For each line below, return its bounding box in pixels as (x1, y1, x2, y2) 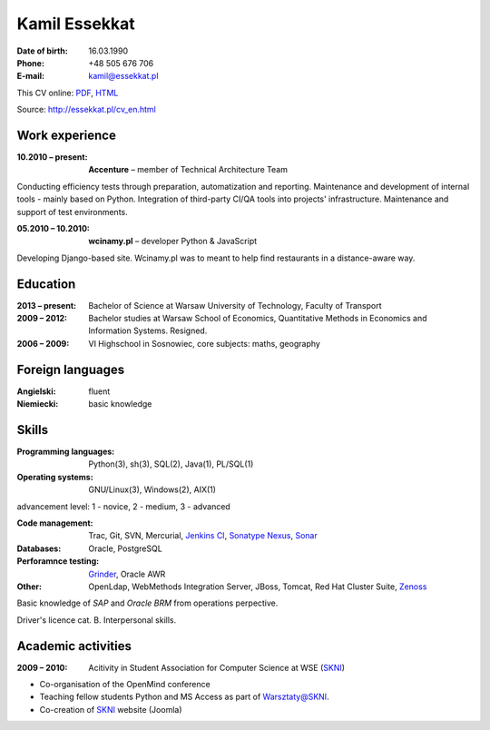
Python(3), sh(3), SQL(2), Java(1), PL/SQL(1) (88, 459, 254, 469)
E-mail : (16, 71, 45, 82)
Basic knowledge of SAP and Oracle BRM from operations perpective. (16, 597, 279, 608)
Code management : (16, 518, 94, 528)
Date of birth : (16, 45, 68, 56)
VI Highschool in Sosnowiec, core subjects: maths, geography (88, 338, 321, 349)
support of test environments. (16, 206, 128, 217)
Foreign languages (16, 361, 125, 377)
